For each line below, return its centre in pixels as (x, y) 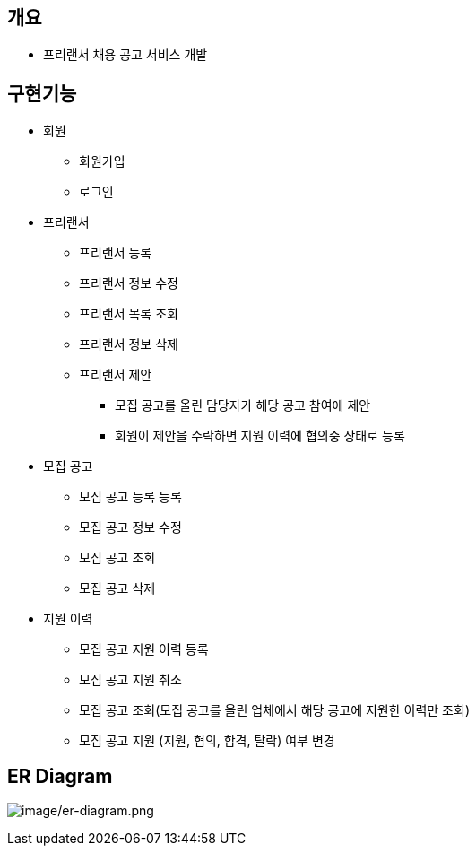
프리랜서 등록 (116, 253)
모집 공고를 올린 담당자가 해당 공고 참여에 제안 (243, 405)
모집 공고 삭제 (117, 588)
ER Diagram (60, 776)
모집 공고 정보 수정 (130, 527)
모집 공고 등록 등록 (130, 497)
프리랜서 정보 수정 (129, 283)
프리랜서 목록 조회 (129, 314)
